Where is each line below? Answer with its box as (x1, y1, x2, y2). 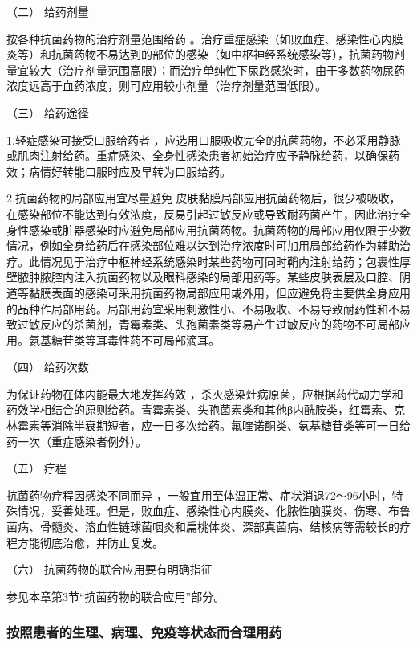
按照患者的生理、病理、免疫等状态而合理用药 (6, 622, 282, 642)
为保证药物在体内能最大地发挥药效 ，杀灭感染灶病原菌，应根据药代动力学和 (6, 385, 403, 402)
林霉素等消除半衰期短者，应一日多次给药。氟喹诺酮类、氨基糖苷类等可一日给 (6, 417, 411, 434)
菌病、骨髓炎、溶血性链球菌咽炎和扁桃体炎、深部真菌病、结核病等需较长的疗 (6, 518, 411, 535)
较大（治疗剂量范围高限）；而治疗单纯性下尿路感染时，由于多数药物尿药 (28, 61, 405, 78)
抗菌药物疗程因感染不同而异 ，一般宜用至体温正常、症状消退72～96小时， (6, 486, 392, 503)
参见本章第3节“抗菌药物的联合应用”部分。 (6, 587, 225, 604)
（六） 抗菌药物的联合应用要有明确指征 (6, 561, 213, 578)
